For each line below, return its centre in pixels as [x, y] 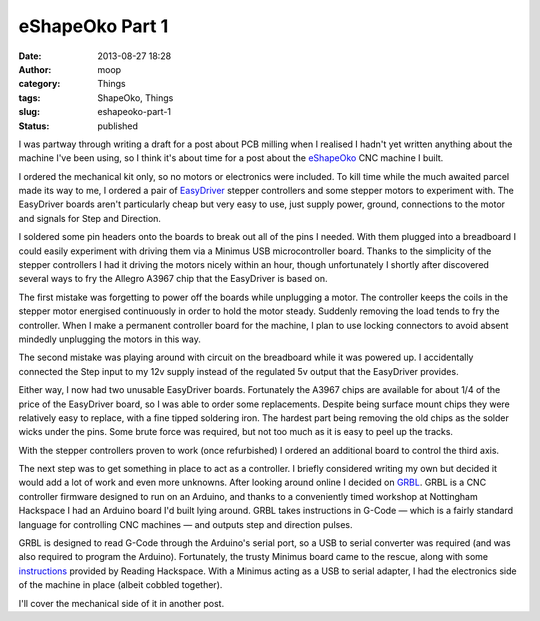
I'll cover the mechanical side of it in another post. [121, 603]
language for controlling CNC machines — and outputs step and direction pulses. [185, 524]
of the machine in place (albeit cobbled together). [120, 585]
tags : [29, 97]
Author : [35, 69]
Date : [30, 56]
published [118, 126]
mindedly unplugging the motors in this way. [110, 339]
